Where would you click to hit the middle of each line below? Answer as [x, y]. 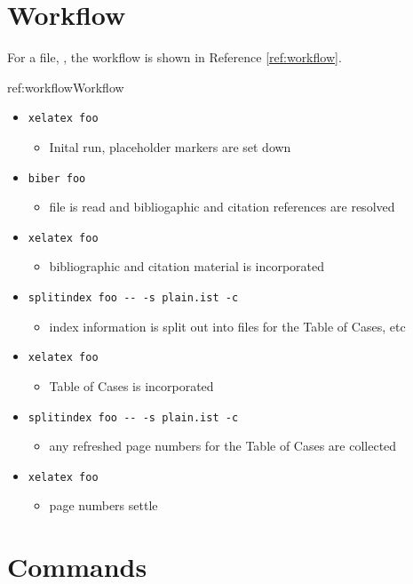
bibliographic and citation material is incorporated [187, 266]
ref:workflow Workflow [66, 87]
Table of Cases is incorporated [131, 385]
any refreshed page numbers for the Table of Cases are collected [223, 446]
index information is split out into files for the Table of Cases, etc [227, 326]
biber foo [57, 178]
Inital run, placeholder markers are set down [170, 146]
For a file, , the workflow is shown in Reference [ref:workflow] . [175, 57]
